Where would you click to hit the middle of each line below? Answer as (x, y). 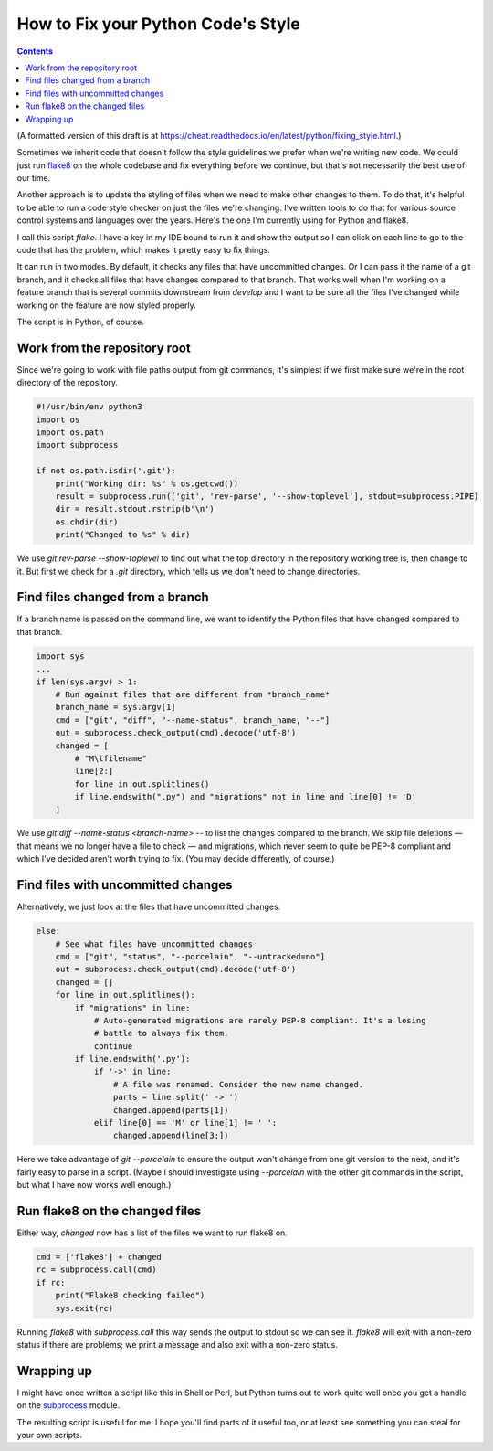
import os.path (70, 433)
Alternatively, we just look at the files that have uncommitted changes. (149, 907)
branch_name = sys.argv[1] (116, 707)
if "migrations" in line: (132, 1008)
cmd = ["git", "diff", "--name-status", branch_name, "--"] (193, 720)
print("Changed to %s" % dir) (123, 535)
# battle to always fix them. (161, 1033)
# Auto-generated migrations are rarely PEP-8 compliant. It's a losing (260, 1020)
